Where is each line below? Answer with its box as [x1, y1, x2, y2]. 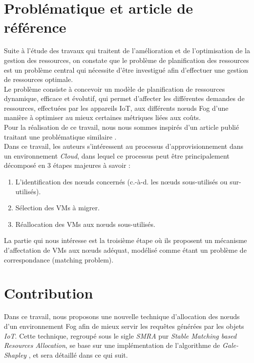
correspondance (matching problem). [4, 254, 114, 264]
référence [4, 17, 66, 37]
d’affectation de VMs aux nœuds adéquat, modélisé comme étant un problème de [4, 245, 247, 255]
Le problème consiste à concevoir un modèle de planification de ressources [4, 83, 225, 94]
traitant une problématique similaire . [4, 131, 117, 141]
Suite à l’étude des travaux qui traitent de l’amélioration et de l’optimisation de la [4, 45, 250, 56]
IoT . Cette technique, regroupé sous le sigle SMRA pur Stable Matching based [4, 330, 237, 341]
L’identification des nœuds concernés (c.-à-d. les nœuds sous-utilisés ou [15, 177, 228, 187]
